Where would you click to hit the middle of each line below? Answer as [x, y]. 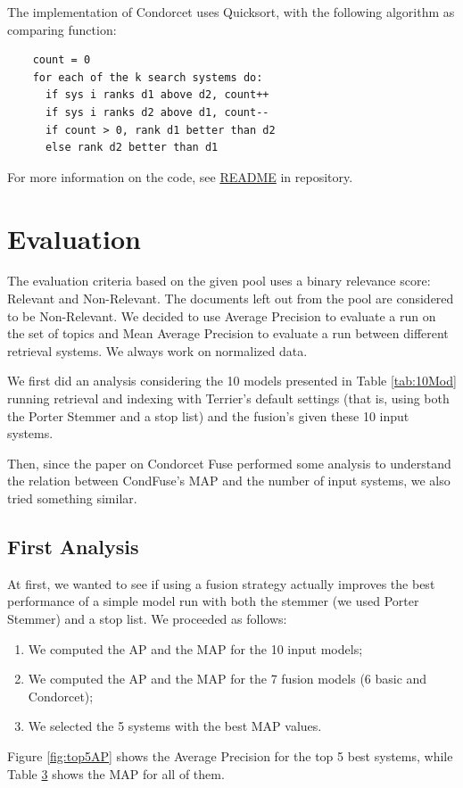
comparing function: [62, 29]
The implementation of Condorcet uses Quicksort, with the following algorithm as [231, 12]
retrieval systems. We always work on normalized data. [157, 350]
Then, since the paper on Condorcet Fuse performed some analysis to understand [229, 463]
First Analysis [73, 546]
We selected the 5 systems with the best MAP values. [175, 726]
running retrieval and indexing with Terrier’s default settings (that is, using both [228, 398]
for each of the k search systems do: [148, 77]
